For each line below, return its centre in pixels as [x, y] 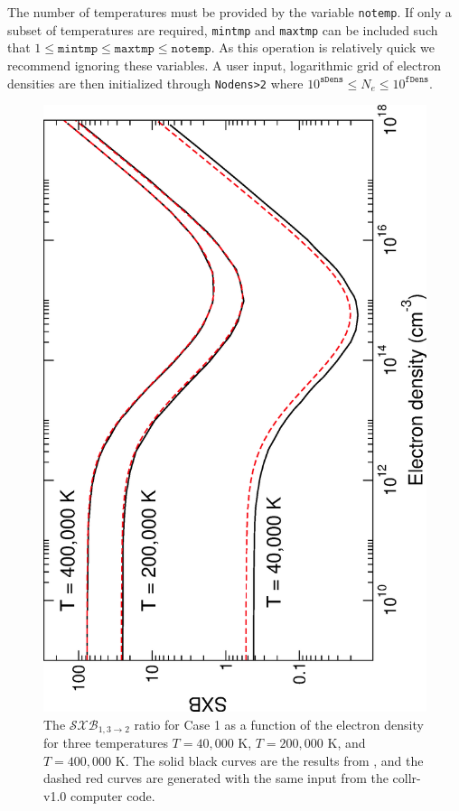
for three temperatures [106, 743]
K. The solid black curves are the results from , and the [269, 760]
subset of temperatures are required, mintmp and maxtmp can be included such [223, 29]
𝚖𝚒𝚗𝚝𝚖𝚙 [78, 49]
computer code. [112, 796]
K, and [347, 743]
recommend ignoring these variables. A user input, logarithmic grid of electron [225, 65]
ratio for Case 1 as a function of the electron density [279, 724]
